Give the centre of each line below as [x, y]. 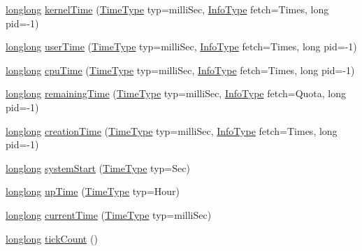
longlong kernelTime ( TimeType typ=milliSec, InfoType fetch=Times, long [167, 9]
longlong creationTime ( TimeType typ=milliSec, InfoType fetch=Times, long [172, 130]
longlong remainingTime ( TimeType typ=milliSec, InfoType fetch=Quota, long [176, 93]
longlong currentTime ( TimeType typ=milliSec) [109, 214]
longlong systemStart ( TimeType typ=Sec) [98, 167]
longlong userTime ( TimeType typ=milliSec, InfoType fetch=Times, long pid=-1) [181, 46]
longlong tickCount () [52, 238]
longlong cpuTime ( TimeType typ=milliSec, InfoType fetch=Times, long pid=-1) [180, 70]
